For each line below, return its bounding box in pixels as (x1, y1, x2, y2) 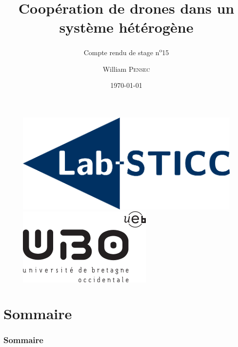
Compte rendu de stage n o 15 (83, 46, 169, 57)
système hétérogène (59, 17, 194, 37)
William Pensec (102, 63, 150, 74)
